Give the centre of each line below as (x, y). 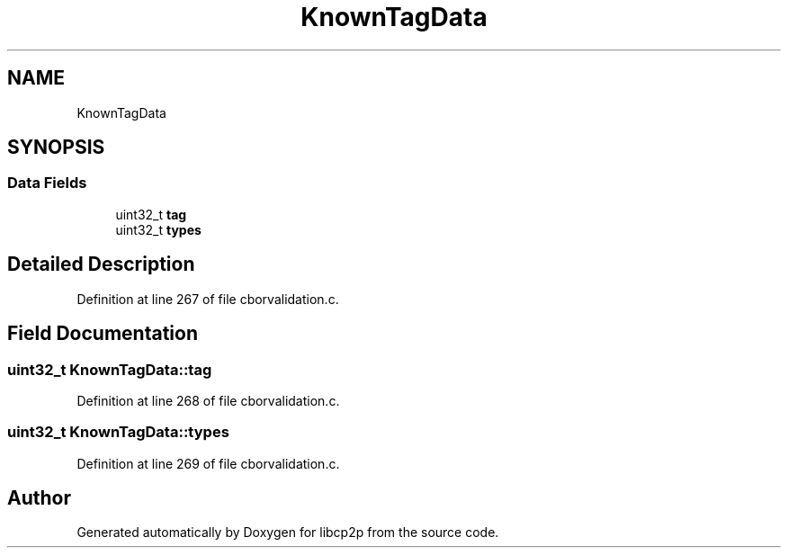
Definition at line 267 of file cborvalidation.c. (208, 299)
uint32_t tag (151, 214)
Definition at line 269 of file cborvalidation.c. (208, 463)
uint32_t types (158, 229)
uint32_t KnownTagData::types (118, 432)
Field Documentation (103, 334)
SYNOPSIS (56, 148)
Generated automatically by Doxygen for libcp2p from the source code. (288, 533)
